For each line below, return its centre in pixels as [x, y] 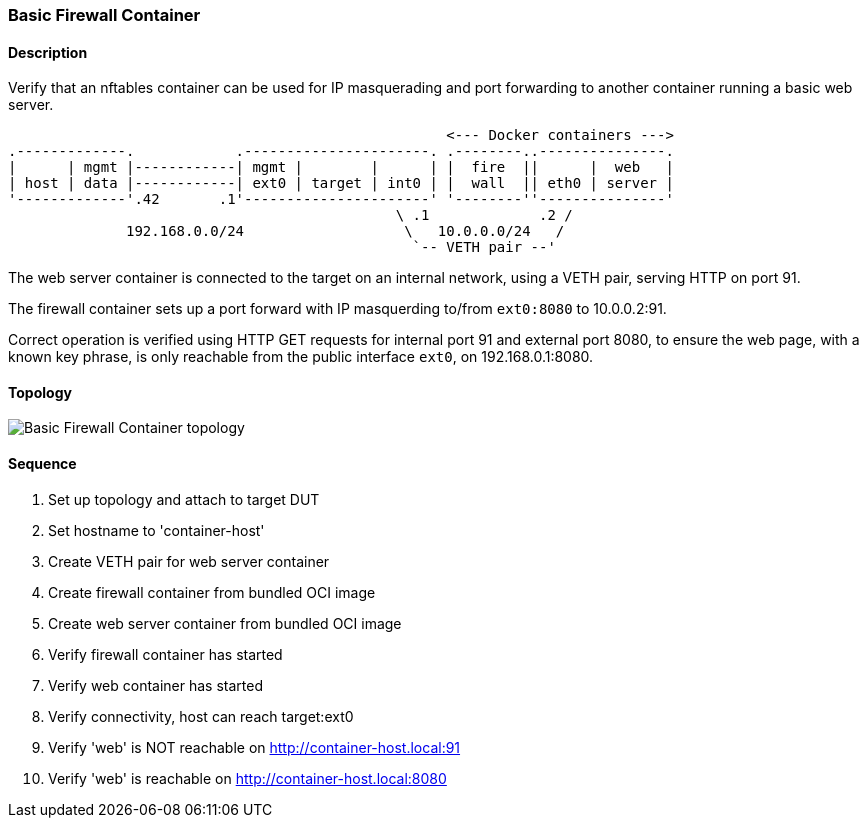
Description [48, 52]
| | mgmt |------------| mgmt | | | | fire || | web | [341, 167]
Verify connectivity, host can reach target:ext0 [201, 716]
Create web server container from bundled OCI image [225, 623]
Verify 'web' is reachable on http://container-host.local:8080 [247, 778]
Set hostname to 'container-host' [156, 530]
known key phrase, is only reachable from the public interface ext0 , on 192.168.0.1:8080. [301, 357]
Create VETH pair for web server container [189, 561]
